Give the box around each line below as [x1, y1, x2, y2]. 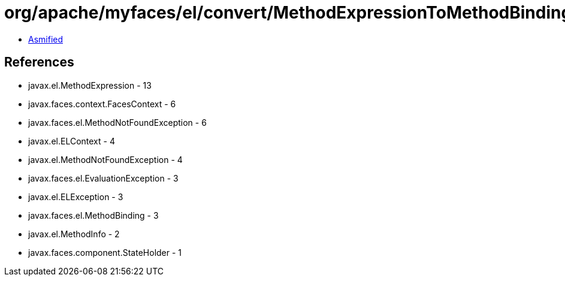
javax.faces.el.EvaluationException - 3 [28, 173, 179, 183]
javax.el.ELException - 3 [28, 191, 123, 202]
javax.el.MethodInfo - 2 [28, 228, 120, 239]
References [4, 55, 74, 70]
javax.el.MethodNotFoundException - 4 [28, 154, 183, 165]
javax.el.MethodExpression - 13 [28, 80, 152, 90]
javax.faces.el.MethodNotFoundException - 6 [28, 117, 207, 128]
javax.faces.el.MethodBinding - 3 [28, 210, 159, 220]
